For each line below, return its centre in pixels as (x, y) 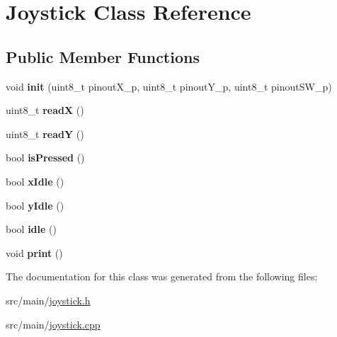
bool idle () (31, 229)
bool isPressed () (45, 158)
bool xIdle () (35, 181)
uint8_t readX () (45, 110)
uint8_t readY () (45, 133)
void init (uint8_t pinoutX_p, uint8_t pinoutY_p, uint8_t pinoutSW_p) (169, 86)
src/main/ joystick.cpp (53, 324)
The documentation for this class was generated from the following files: (162, 276)
